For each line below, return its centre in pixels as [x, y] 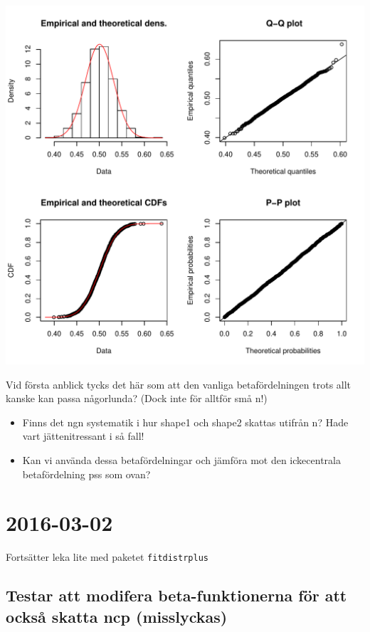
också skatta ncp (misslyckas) [117, 616]
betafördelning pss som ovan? [86, 474]
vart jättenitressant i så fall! [83, 436]
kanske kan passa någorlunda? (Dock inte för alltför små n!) [137, 398]
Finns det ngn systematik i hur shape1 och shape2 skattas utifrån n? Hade [185, 422]
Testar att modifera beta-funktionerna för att [176, 595]
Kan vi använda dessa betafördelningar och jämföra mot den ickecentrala [181, 459]
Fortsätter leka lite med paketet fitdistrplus [107, 557]
